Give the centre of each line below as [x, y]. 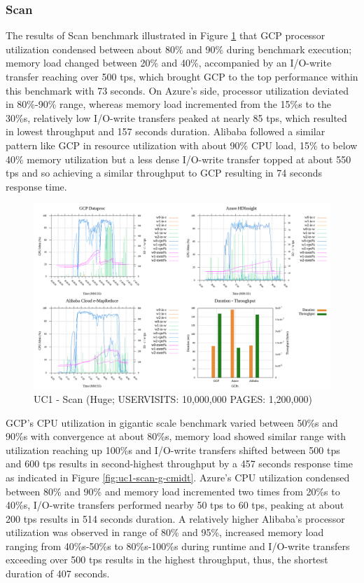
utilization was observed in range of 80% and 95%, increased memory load [165, 532]
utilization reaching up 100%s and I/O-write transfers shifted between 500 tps [173, 450]
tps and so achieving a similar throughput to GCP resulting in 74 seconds [164, 173]
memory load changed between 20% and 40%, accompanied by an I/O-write [169, 63]
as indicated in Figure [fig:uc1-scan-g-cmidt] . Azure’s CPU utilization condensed [178, 477]
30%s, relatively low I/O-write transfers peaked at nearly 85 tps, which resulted [176, 117]
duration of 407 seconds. [58, 574]
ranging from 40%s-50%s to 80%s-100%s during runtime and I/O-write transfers [178, 546]
